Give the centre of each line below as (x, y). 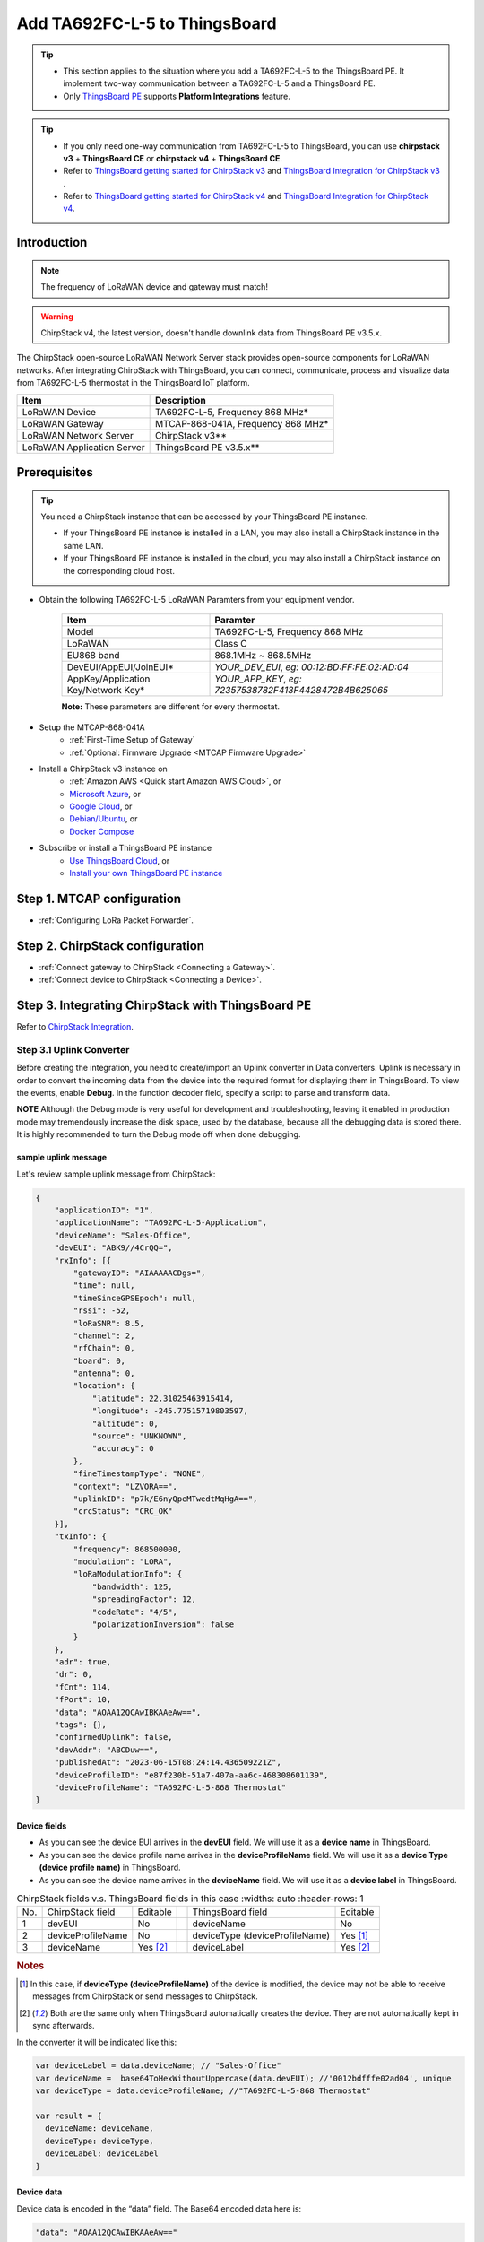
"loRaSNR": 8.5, (109, 1323)
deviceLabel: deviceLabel (102, 2154)
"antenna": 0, (104, 1373)
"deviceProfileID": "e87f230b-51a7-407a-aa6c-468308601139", (191, 1775)
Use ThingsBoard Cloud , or (120, 860)
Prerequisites (55, 472)
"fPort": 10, (83, 1700)
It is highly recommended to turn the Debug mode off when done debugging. (159, 1134)
